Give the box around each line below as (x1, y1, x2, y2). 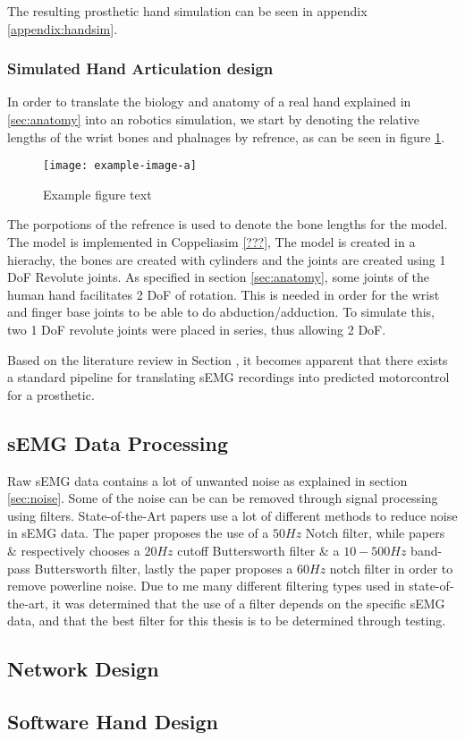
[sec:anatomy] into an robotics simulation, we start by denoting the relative (7, 110, 419, 128)
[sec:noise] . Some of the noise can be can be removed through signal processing (7, 489, 438, 507)
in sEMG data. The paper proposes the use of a (7, 523, 269, 542)
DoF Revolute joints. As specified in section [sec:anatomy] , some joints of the (7, 268, 430, 286)
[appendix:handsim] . (7, 19, 118, 38)
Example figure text (43, 184, 152, 203)
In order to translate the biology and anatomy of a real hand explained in (7, 92, 411, 111)
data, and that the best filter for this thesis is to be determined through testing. (7, 611, 446, 630)
